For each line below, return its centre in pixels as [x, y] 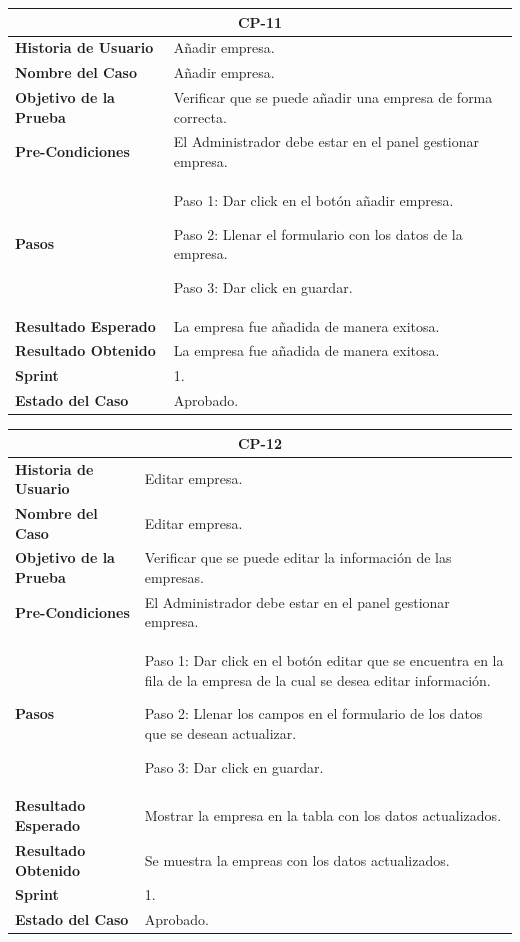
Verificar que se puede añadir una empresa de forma [333, 97]
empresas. [174, 576]
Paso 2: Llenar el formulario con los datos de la [318, 233]
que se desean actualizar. [220, 733]
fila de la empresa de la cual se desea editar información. [317, 679]
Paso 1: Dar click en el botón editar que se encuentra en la [324, 660]
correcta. [200, 116]
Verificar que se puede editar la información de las [298, 557]
